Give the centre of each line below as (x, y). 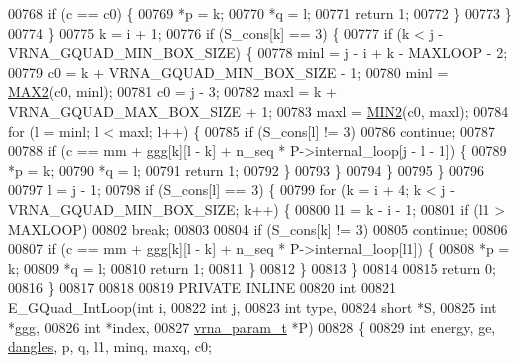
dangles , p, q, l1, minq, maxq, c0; (110, 346)
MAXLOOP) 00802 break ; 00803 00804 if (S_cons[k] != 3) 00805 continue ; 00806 (258, 228)
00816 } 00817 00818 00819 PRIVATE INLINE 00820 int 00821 (202, 287)
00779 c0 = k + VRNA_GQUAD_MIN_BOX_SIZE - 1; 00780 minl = (228, 71)
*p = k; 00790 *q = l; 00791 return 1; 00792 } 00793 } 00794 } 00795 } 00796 (246, 169)
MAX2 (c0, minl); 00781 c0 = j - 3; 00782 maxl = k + (172, 91)
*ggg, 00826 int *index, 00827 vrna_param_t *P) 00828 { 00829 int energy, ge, (252, 326)
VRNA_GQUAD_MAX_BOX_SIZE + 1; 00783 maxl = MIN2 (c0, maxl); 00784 (258, 110)
